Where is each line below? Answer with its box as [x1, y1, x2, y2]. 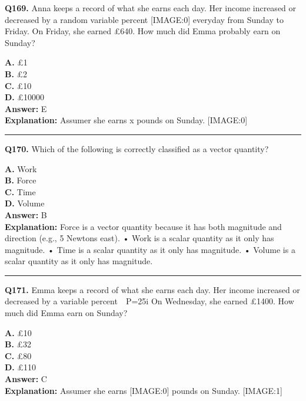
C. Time [5, 185, 36, 198]
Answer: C [5, 373, 47, 385]
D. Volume [5, 197, 45, 209]
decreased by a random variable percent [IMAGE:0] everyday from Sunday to [5, 13, 284, 25]
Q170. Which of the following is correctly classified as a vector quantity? [5, 142, 269, 155]
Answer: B [5, 208, 47, 221]
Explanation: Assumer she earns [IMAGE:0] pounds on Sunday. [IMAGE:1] [5, 384, 282, 396]
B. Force [5, 174, 36, 186]
